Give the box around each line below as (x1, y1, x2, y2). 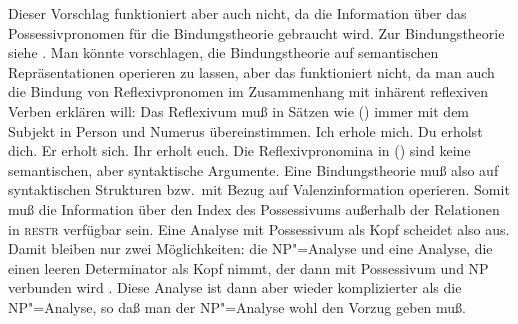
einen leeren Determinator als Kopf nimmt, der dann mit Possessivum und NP (8, 257, 489, 278)
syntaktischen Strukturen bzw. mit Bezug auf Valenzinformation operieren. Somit (8, 179, 510, 200)
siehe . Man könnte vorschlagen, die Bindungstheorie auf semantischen (8, 42, 439, 63)
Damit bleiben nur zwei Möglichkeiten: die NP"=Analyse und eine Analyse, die (8, 238, 493, 259)
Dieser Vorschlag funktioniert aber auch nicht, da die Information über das (8, 3, 467, 23)
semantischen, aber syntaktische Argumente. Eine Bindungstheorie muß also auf (8, 159, 499, 180)
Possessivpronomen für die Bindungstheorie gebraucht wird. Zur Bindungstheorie (8, 22, 505, 43)
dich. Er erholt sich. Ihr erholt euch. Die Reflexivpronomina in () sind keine (8, 140, 471, 161)
